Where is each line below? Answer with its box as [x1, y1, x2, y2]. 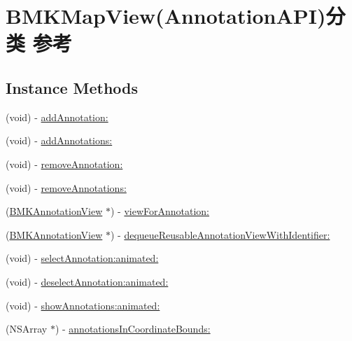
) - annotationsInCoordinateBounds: [55, 321, 211, 336]
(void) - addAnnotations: [6, 133, 113, 148]
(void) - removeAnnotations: [6, 180, 127, 195]
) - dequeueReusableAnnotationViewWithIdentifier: [110, 227, 330, 242]
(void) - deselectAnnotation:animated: [6, 274, 169, 288]
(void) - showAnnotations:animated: [6, 298, 160, 312]
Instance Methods [6, 76, 138, 98]
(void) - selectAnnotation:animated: [6, 251, 159, 265]
